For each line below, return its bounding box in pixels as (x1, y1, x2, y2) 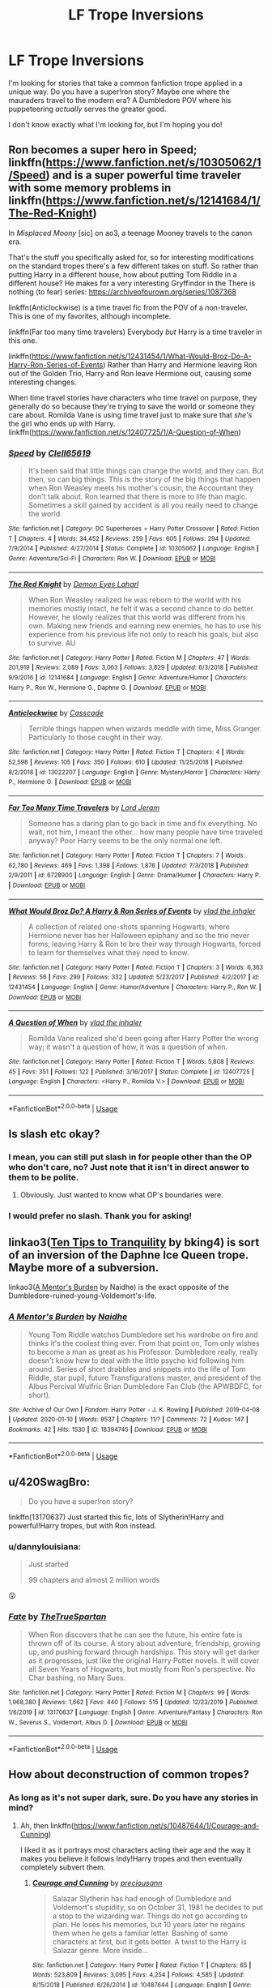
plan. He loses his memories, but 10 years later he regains (52, 1919, 245, 1929)
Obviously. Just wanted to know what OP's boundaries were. (19, 1190, 224, 1200)
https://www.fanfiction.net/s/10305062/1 (45, 156, 261, 169)
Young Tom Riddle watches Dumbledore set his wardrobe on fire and (28, 1330, 258, 1339)
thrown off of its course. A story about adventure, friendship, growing (28, 1638, 261, 1647)
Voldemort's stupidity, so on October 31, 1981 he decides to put (52, 1902, 263, 1912)
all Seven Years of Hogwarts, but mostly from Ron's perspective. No (28, 1664, 256, 1673)
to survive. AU (28, 638, 76, 648)
